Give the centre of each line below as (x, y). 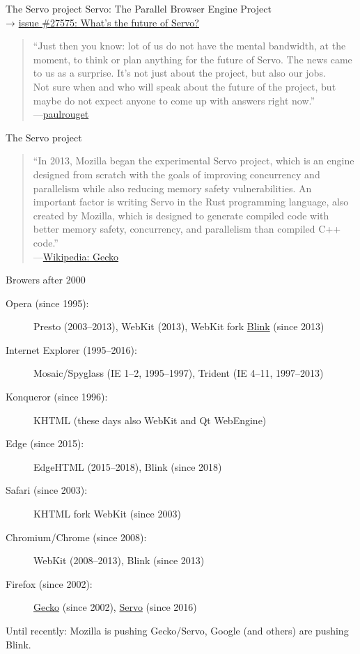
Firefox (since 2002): (49, 583)
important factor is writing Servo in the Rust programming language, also (191, 202)
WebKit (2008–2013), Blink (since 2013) (119, 560)
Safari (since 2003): (47, 490)
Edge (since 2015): (45, 443)
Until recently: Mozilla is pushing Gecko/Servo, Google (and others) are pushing (177, 630)
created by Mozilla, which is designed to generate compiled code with (181, 215)
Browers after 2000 (46, 280)
